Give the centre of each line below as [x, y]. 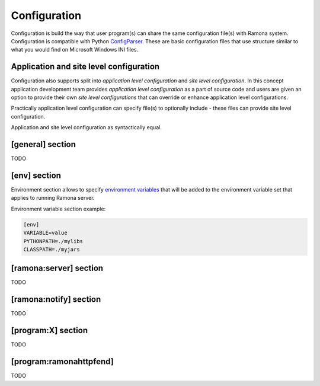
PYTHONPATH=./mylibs [53, 241]
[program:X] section [49, 331]
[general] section [44, 144]
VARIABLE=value [45, 233]
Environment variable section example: [58, 209]
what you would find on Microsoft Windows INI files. [75, 50]
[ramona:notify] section [56, 299]
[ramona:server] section [57, 268]
